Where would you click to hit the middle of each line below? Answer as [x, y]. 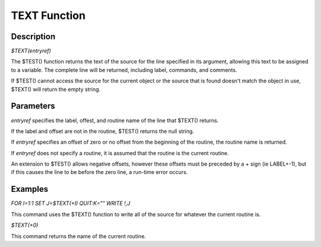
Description [33, 37]
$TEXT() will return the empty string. [56, 89]
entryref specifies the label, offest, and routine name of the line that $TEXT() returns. [115, 120]
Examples [30, 189]
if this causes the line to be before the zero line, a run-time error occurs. [100, 172]
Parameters [33, 106]
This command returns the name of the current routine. [78, 236]
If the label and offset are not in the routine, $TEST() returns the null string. [103, 131]
